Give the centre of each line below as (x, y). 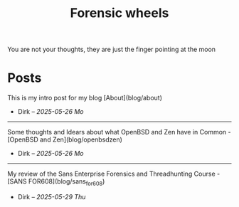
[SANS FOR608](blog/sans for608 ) (56, 182)
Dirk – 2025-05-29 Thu (52, 196)
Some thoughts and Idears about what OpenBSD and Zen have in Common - (119, 132)
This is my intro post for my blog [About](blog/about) (85, 98)
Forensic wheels (119, 13)
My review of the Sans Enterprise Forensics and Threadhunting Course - (114, 174)
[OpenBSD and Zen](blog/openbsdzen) (65, 139)
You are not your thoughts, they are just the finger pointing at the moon (111, 49)
